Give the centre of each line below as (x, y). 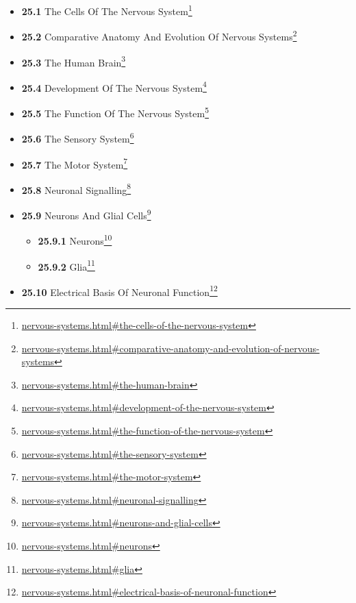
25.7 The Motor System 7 (75, 163)
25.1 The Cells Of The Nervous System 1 (107, 10)
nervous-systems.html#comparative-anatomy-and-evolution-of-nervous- (170, 348)
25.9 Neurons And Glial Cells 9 (86, 214)
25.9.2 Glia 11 (66, 265)
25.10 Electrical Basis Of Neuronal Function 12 (119, 291)
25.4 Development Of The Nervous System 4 (114, 86)
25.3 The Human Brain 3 (74, 61)
